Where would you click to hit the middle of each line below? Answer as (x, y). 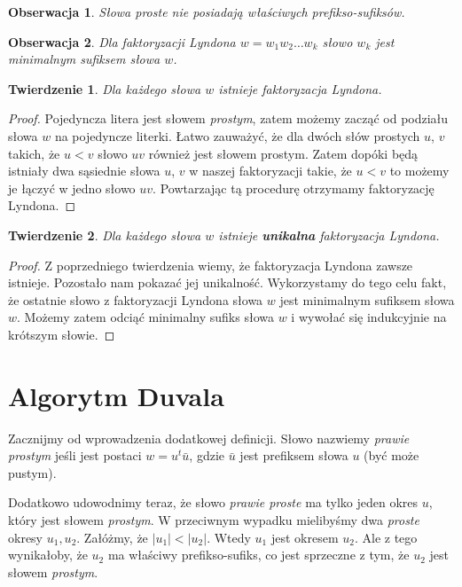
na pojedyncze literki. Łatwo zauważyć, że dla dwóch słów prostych (237, 135)
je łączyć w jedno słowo (72, 188)
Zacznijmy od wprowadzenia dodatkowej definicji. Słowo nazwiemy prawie (209, 438)
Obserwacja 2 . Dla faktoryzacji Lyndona (122, 41)
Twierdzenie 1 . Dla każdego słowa (105, 88)
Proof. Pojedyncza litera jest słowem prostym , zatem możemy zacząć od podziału (228, 118)
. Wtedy (229, 537)
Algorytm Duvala (116, 395)
